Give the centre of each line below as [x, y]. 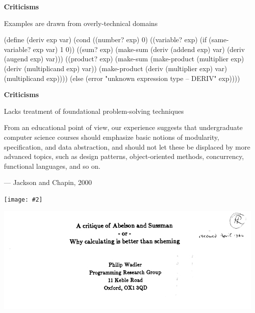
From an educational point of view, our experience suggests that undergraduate [123, 127]
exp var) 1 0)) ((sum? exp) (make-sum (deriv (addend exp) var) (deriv [139, 49]
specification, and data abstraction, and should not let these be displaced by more [127, 146]
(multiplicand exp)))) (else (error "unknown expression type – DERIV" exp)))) [122, 78]
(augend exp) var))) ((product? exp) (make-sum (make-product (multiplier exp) [124, 59]
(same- [219, 39]
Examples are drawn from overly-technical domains [81, 23]
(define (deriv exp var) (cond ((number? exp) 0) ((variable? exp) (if [105, 39]
